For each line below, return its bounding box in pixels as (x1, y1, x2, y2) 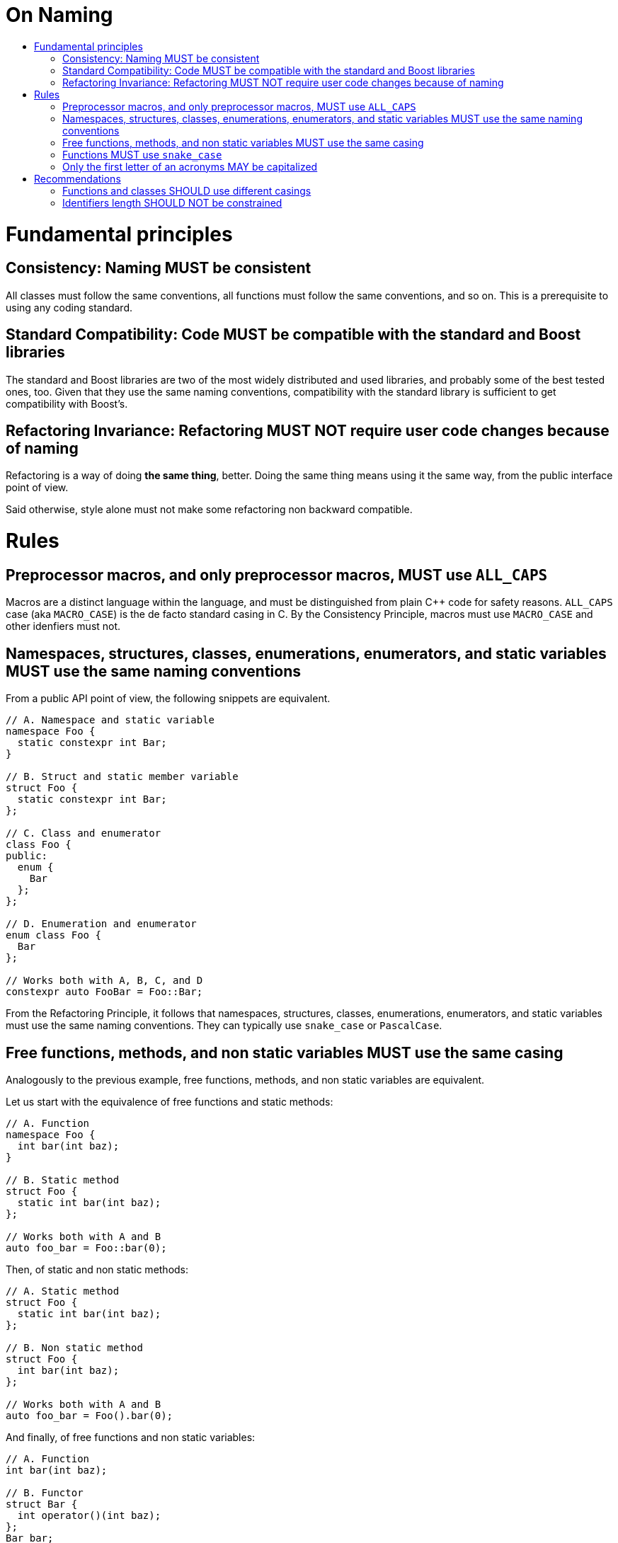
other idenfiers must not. (6, 620, 121, 633)
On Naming (6, 3, 113, 27)
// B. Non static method (6, 1341, 143, 1353)
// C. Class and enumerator (6, 827, 161, 839)
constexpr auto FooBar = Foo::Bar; (6, 986, 203, 998)
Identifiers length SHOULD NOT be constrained (62, 196, 282, 209)
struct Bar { (6, 1498, 78, 1510)
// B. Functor (6, 1486, 84, 1498)
